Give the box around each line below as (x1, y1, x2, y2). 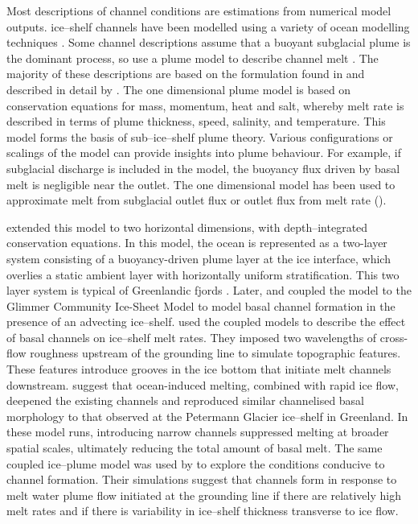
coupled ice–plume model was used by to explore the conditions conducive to (6, 455, 385, 472)
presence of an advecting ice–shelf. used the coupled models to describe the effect (6, 313, 406, 330)
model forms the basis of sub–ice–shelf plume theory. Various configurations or (6, 128, 393, 145)
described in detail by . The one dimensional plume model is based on (6, 80, 351, 97)
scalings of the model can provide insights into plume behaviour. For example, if (6, 144, 402, 161)
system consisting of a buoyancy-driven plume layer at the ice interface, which (6, 250, 391, 266)
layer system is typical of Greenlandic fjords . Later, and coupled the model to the (6, 282, 412, 299)
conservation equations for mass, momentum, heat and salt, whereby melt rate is (6, 97, 404, 113)
